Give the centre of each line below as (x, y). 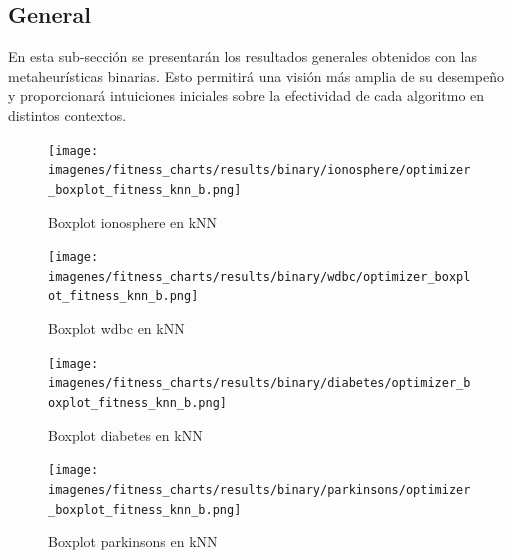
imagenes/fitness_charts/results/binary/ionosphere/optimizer (259, 170)
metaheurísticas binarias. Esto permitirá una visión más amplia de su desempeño (256, 75)
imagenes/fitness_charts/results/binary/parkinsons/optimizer (259, 489)
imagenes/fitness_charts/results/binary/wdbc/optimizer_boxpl (259, 276)
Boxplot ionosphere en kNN (133, 221)
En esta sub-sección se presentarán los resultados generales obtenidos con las (242, 56)
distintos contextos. (67, 114)
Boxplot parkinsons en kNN (133, 541)
